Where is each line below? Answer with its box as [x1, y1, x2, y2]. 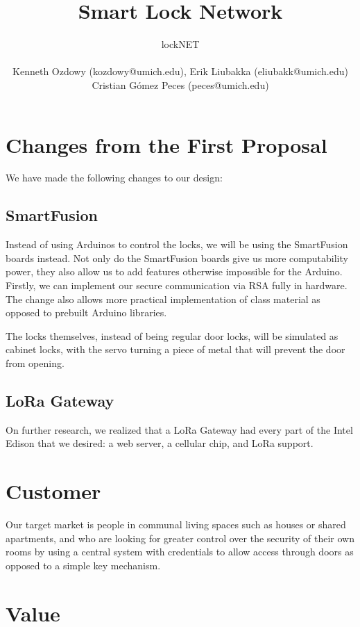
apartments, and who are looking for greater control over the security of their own [6, 530, 354, 545]
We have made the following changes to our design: [6, 170, 223, 185]
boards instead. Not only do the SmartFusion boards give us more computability [6, 250, 348, 265]
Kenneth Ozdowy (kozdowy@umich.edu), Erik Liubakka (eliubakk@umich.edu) [12, 64, 348, 79]
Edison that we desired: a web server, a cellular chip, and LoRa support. [6, 436, 314, 450]
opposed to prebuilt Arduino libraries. [6, 305, 167, 320]
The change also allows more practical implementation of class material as [6, 291, 320, 306]
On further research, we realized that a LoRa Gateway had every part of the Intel [6, 422, 353, 437]
